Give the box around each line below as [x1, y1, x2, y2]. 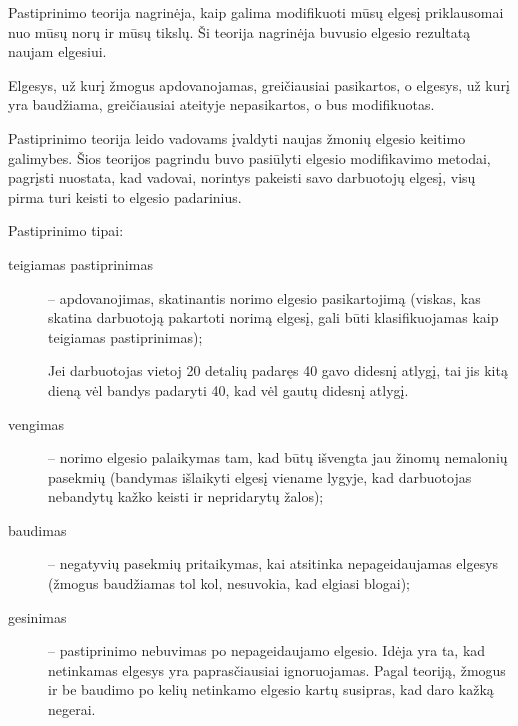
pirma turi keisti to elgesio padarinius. [8, 186, 242, 207]
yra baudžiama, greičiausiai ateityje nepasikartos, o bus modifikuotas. [8, 94, 435, 115]
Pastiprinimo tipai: [8, 220, 124, 241]
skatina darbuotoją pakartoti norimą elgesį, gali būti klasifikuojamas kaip [48, 307, 499, 328]
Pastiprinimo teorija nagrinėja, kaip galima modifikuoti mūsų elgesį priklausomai [8, 2, 504, 22]
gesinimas [8, 606, 67, 627]
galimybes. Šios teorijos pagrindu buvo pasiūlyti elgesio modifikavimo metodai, [8, 147, 491, 168]
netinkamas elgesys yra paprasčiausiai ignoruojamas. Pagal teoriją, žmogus [48, 659, 506, 680]
